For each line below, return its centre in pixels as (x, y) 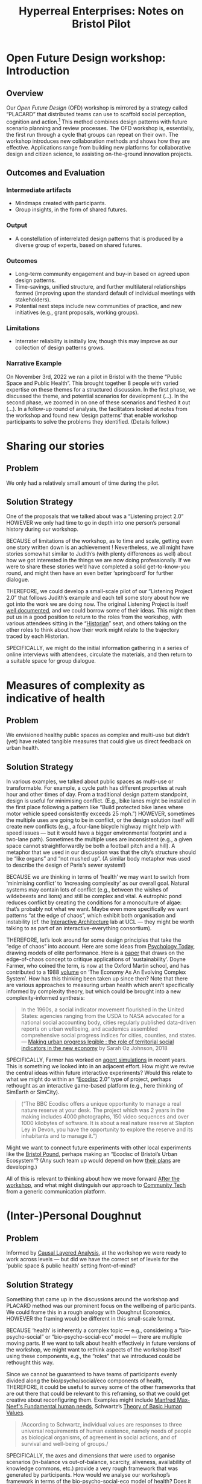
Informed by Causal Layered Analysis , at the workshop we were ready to (96, 1253)
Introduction (38, 71)
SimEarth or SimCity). (33, 1092)
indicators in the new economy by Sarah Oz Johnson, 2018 (94, 1048)
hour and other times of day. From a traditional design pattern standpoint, (97, 795)
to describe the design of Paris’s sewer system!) (66, 865)
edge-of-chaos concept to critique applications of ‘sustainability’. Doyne (96, 959)
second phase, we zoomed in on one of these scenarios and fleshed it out (98, 402)
